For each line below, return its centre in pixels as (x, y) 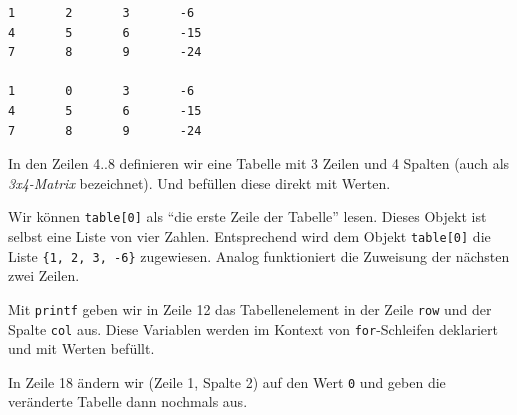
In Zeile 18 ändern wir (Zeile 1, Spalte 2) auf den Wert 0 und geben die (227, 381)
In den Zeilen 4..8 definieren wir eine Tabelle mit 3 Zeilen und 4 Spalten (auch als (259, 163)
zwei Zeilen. (44, 275)
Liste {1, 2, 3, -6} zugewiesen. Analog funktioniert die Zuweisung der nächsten (259, 255)
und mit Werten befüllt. (81, 348)
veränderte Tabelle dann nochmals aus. (128, 401)
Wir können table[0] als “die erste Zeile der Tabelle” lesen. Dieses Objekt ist (247, 216)
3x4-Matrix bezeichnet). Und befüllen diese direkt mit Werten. (199, 182)
